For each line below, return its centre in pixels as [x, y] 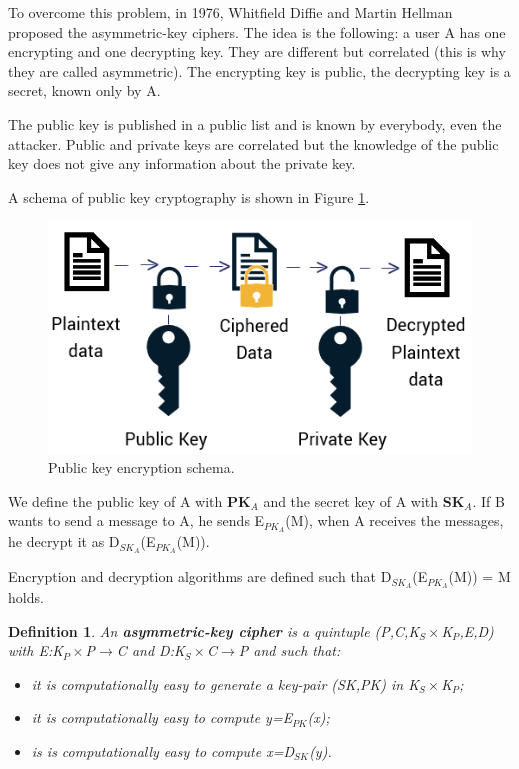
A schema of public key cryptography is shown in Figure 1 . [189, 196]
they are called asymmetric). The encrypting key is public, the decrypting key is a [259, 70]
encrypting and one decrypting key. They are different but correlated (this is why [257, 51]
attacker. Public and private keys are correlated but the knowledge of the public [253, 143]
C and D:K [150, 650]
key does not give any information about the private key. [182, 163]
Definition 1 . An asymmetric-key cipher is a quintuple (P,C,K [214, 630]
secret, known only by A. [84, 90]
